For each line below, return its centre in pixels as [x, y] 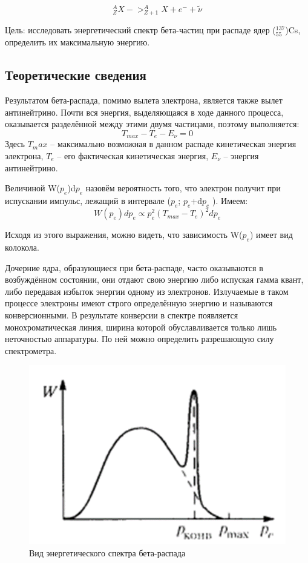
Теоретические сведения [76, 75]
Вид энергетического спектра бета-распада [107, 553]
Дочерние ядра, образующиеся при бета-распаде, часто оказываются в [134, 267]
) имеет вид [271, 235]
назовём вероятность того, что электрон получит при [183, 188]
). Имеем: [230, 200]
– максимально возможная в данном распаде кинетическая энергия [173, 144]
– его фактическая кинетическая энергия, [133, 156]
